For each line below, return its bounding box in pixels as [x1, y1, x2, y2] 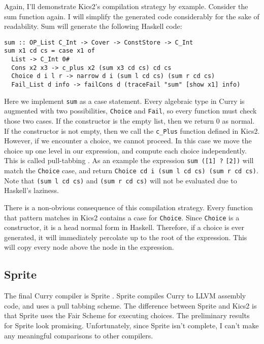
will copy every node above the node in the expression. [4, 242, 174, 252]
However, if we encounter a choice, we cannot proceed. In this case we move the [4, 135, 252, 146]
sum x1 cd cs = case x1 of [4, 47, 95, 55]
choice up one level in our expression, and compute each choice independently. [4, 145, 247, 156]
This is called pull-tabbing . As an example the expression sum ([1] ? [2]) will [4, 155, 254, 166]
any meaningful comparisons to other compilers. [4, 330, 153, 340]
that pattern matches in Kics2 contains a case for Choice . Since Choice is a [4, 212, 240, 222]
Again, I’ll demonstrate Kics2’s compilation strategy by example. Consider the [4, 1, 248, 11]
